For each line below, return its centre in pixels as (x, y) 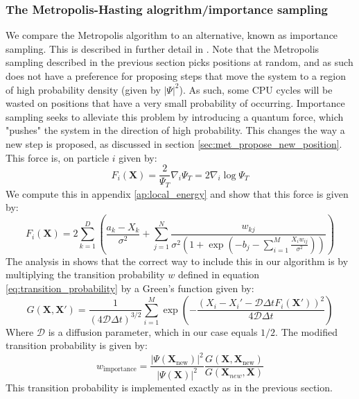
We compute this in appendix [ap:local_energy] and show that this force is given (177, 193)
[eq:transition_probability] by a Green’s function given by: (130, 288)
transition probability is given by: (77, 345)
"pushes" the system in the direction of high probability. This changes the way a (175, 130)
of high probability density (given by (83, 89)
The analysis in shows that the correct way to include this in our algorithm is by (177, 261)
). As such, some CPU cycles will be (256, 89)
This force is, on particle (58, 157)
